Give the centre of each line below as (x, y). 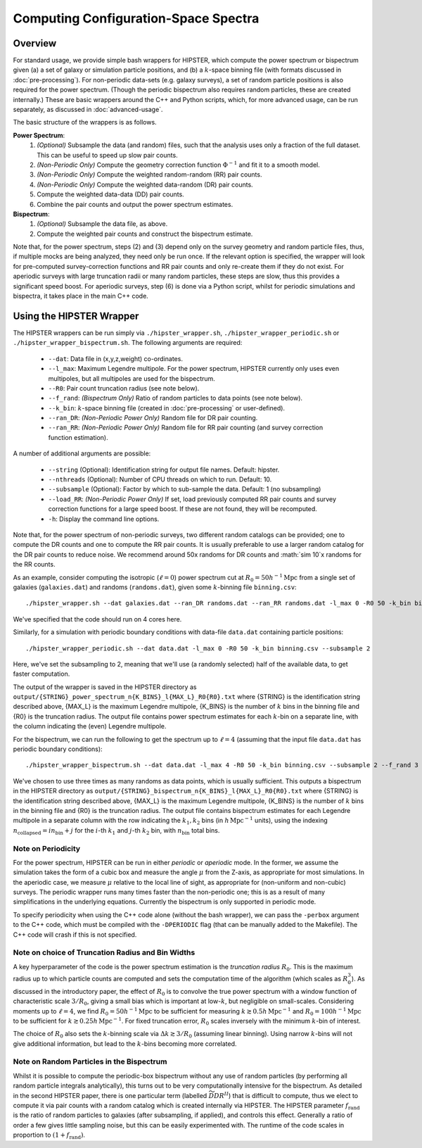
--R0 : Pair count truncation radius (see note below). (124, 388)
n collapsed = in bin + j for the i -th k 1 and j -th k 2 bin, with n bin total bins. (116, 831)
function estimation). (78, 437)
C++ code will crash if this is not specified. (75, 934)
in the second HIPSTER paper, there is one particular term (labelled (110, 1095)
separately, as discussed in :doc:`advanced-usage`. (88, 110)
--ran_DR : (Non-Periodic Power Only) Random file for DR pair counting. (153, 418)
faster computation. (41, 674)
